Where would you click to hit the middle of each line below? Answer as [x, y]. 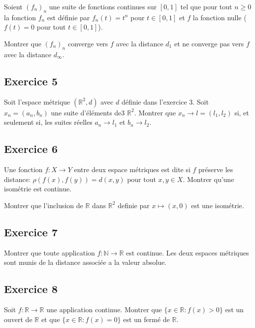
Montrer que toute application [49, 252]
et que [50, 319]
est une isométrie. [218, 205]
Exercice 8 [31, 289]
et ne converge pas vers [209, 43]
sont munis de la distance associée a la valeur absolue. [85, 262]
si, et [242, 112]
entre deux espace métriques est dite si [132, 169]
